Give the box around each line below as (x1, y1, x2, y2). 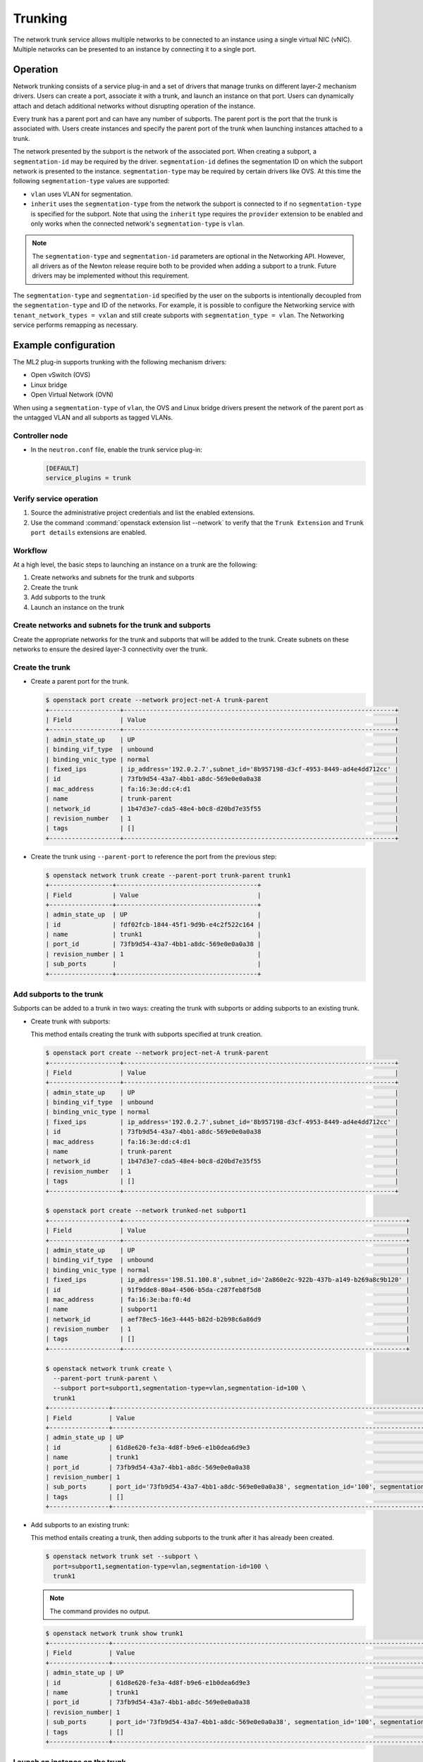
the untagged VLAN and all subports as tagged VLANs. (13, 413, 173, 421)
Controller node (13, 431, 68, 440)
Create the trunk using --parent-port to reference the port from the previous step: (30, 852, 277, 861)
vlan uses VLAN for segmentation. (30, 190, 133, 198)
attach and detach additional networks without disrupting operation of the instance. (13, 101, 256, 110)
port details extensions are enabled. (30, 528, 147, 536)
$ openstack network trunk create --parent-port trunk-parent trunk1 (45, 871, 291, 879)
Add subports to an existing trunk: (30, 1521, 130, 1529)
